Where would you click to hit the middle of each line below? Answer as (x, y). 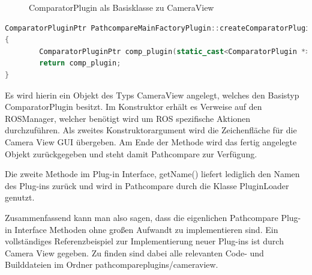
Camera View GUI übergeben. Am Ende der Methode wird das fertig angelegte (151, 141)
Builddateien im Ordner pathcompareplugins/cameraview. (112, 264)
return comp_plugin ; (80, 63)
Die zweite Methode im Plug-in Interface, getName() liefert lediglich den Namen (152, 174)
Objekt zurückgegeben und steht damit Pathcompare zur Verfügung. (131, 153)
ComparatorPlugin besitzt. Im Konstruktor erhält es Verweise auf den (133, 107)
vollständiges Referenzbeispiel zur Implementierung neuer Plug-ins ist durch (144, 241)
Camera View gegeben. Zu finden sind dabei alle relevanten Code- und (134, 252)
